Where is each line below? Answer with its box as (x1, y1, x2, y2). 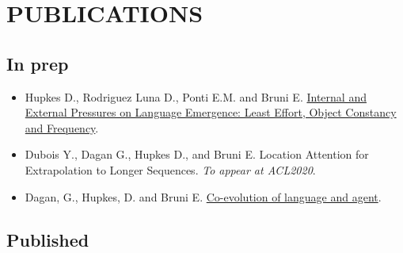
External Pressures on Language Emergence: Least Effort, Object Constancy (25, 104, 397, 121)
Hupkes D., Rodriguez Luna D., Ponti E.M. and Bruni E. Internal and (25, 88, 367, 105)
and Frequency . (25, 119, 99, 136)
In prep (6, 51, 69, 75)
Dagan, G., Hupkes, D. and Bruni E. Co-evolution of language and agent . (25, 188, 382, 205)
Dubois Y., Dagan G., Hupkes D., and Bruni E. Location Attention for (25, 146, 369, 163)
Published (6, 227, 89, 251)
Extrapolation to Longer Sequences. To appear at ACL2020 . (25, 161, 316, 178)
